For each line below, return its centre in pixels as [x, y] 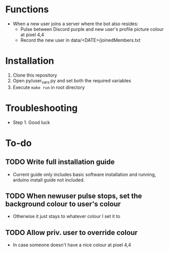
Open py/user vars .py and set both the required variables [72, 81]
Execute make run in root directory [49, 87]
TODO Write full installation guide [60, 162]
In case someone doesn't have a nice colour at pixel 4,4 [72, 245]
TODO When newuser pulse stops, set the [74, 196]
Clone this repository [35, 75]
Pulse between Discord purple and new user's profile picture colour [92, 29]
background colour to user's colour [63, 204]
